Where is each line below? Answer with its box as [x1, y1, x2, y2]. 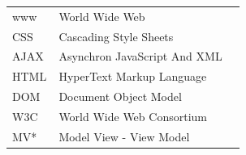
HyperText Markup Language [58, 68, 207, 85]
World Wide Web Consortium [58, 107, 207, 124]
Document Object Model [58, 88, 182, 105]
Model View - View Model [58, 128, 190, 145]
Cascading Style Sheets [58, 27, 174, 44]
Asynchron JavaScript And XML [58, 48, 222, 65]
